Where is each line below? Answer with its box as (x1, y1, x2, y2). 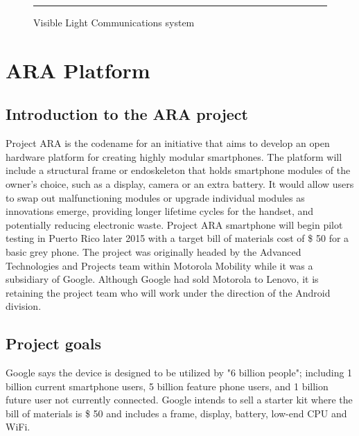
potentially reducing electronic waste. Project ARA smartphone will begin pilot (6, 217, 343, 232)
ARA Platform (6, 55, 150, 84)
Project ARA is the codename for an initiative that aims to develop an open (6, 136, 330, 150)
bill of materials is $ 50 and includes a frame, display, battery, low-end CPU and (6, 406, 347, 420)
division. (6, 299, 42, 313)
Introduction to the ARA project (6, 103, 248, 125)
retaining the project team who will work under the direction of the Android (6, 285, 331, 299)
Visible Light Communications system (33, 15, 195, 29)
